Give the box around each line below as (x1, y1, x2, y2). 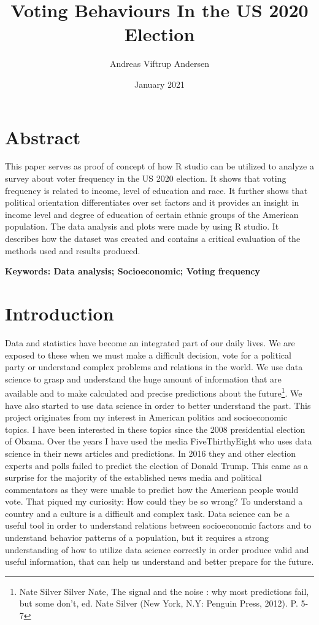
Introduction (5, 300, 114, 325)
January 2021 (134, 77, 185, 90)
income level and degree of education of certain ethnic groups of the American (5, 208, 299, 220)
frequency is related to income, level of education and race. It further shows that (5, 184, 308, 196)
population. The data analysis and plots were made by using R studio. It (5, 220, 279, 233)
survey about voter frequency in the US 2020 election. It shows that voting (5, 172, 286, 185)
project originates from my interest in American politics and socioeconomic (5, 411, 288, 424)
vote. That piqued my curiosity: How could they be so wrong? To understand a (5, 495, 303, 508)
